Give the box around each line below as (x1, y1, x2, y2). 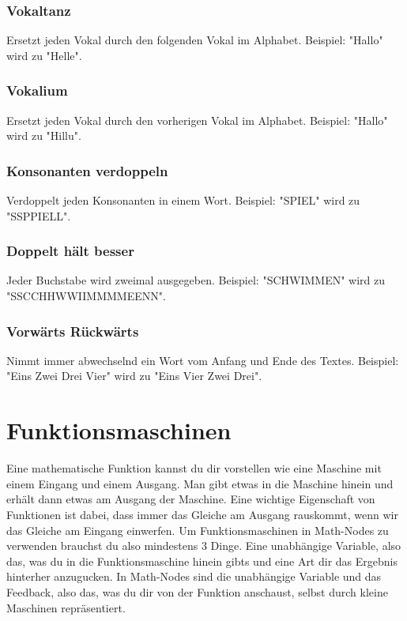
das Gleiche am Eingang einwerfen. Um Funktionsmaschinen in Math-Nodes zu (6, 521, 389, 538)
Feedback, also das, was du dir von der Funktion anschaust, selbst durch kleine (6, 583, 388, 600)
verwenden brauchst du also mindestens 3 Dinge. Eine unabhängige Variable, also (6, 537, 401, 554)
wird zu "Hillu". (6, 127, 81, 144)
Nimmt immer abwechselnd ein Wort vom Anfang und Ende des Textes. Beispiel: (6, 352, 399, 368)
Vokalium (6, 81, 68, 100)
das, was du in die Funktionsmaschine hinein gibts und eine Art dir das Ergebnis (6, 552, 398, 569)
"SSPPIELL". (6, 207, 71, 224)
